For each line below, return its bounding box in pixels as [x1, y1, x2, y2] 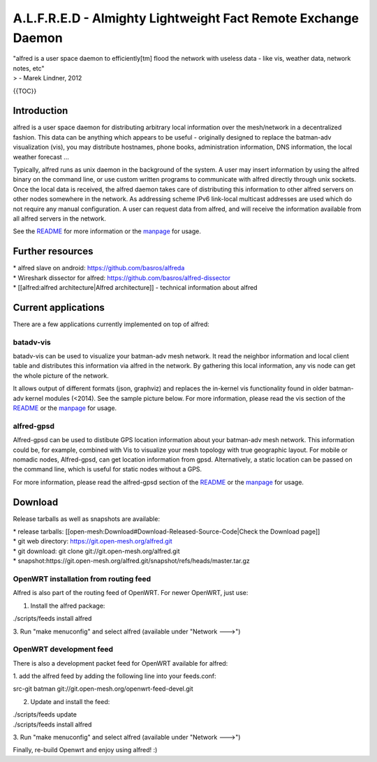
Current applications [13, 301, 105, 314]
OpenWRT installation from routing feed [13, 573, 151, 583]
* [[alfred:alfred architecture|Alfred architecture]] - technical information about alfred [13, 284, 258, 292]
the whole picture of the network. [13, 371, 110, 380]
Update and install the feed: [30, 697, 110, 705]
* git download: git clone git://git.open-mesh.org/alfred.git [13, 547, 180, 555]
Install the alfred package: [30, 601, 105, 610]
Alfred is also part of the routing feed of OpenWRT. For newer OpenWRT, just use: [13, 589, 249, 597]
